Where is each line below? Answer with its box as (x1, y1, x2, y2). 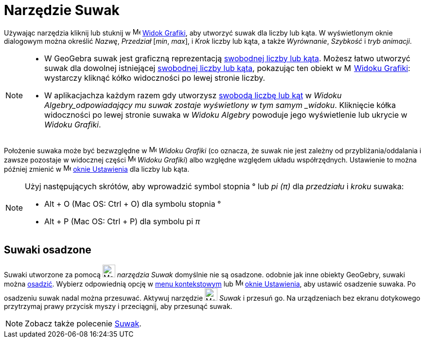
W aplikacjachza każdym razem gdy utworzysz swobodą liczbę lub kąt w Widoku (44, 90, 342, 100)
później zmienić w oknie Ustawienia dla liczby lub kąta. (4, 164, 190, 173)
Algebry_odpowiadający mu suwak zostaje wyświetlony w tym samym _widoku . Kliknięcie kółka (44, 100, 396, 110)
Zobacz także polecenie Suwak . (25, 318, 142, 328)
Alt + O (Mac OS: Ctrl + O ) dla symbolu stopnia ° (44, 198, 221, 209)
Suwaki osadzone (4, 244, 91, 256)
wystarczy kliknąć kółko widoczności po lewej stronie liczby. (44, 72, 266, 83)
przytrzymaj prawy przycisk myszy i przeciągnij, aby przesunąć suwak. (4, 302, 232, 310)
